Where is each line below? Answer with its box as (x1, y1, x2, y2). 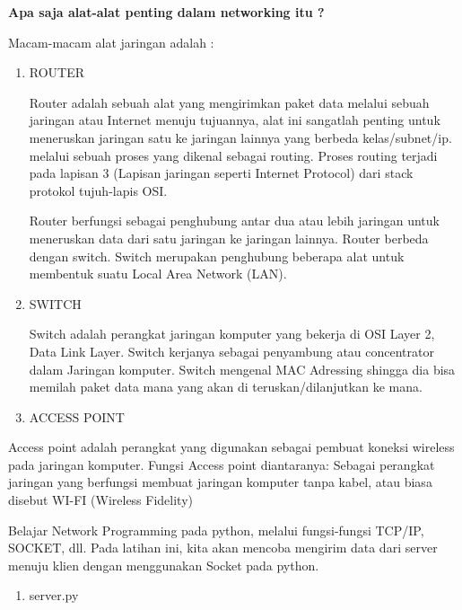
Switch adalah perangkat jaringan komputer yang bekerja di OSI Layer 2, (29, 324, 435, 343)
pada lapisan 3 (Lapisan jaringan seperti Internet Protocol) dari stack (29, 164, 414, 182)
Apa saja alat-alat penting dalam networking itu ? (8, 3, 325, 21)
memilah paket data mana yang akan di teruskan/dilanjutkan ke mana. (29, 377, 423, 396)
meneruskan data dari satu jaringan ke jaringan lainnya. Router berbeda (29, 228, 429, 247)
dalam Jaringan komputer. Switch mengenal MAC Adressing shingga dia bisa (29, 359, 456, 378)
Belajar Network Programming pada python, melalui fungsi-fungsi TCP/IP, (8, 520, 424, 539)
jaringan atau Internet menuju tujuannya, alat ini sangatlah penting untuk (29, 111, 440, 129)
